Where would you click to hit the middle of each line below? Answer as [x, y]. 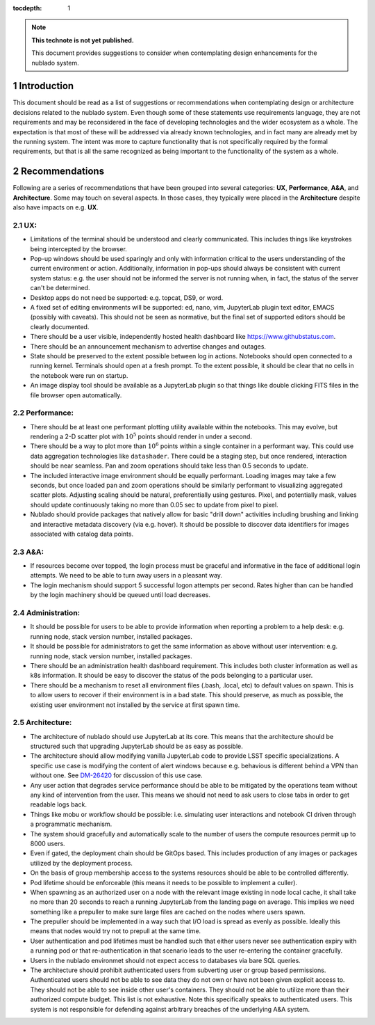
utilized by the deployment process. [82, 863]
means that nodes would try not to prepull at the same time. [116, 931]
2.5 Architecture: [42, 722]
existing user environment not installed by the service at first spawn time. [135, 705]
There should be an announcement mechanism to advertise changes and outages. [148, 346]
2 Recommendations [58, 172]
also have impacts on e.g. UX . [56, 207]
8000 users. [48, 843]
